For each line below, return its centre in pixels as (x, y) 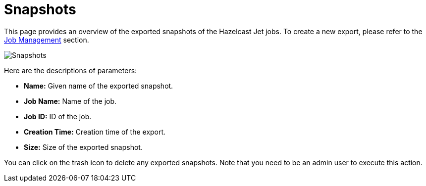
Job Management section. (47, 40)
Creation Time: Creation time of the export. (95, 132)
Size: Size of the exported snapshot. (83, 147)
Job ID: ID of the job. (58, 116)
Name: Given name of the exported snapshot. (99, 86)
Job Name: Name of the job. (70, 101)
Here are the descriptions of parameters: (71, 70)
